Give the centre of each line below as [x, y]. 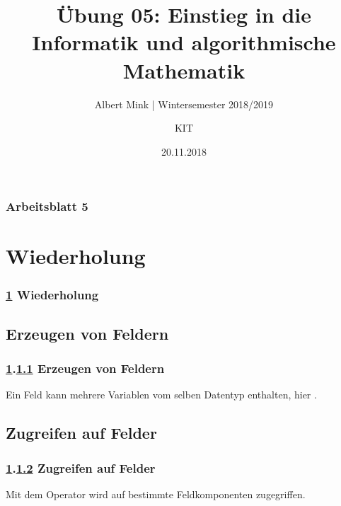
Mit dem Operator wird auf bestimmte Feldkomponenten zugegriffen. [156, 494]
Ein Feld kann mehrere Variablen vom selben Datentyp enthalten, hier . [161, 395]
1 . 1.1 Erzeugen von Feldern [85, 368]
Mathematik [184, 70]
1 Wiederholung [52, 294]
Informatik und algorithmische [184, 42]
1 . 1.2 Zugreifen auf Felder [81, 467]
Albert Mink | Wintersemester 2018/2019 [184, 104]
